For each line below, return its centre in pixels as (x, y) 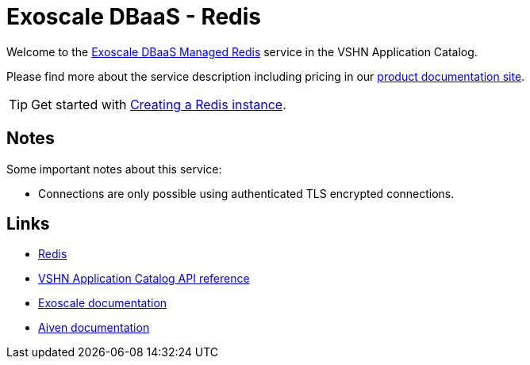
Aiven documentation (94, 328)
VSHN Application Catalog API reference (144, 279)
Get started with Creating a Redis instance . (159, 104)
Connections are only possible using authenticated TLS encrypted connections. (246, 193)
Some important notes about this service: (114, 169)
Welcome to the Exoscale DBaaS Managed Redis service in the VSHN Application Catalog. (242, 51)
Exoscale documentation (103, 303)
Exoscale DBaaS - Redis (134, 17)
